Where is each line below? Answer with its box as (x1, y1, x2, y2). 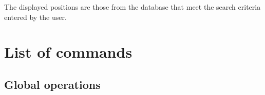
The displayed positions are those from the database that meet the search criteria (4, 2, 261, 12)
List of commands (4, 41, 132, 62)
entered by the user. (4, 11, 67, 22)
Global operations (4, 76, 101, 92)
